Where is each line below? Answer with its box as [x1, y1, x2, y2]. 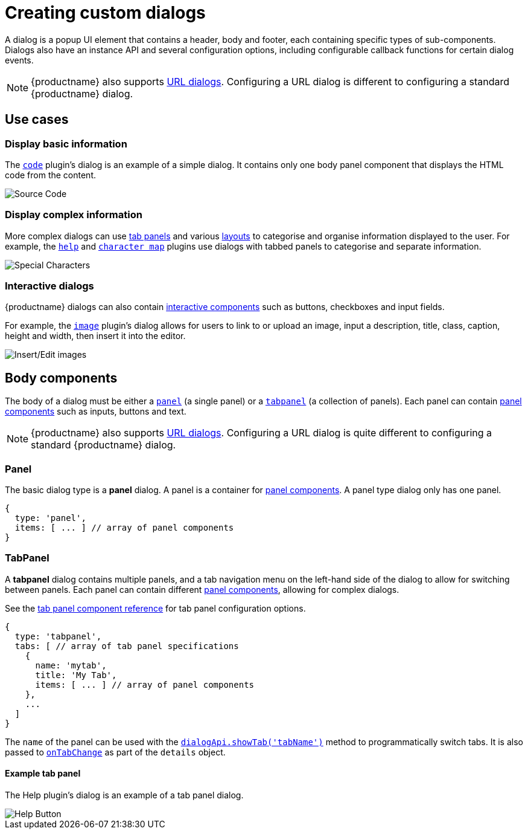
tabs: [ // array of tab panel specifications [14, 641, 239, 651]
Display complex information [5, 208, 142, 221]
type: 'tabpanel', [14, 631, 102, 641]
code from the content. [5, 169, 96, 180]
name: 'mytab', [35, 660, 107, 670]
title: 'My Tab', [35, 670, 117, 680]
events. [5, 54, 34, 65]
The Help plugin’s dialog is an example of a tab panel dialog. [5, 790, 244, 801]
